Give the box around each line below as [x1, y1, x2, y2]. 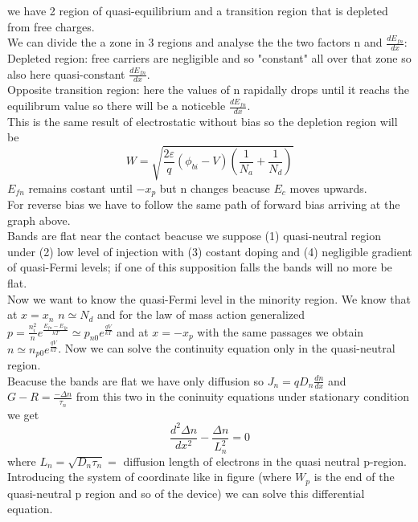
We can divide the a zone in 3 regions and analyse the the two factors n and [7, 34, 383, 51]
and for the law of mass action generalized [97, 306, 305, 323]
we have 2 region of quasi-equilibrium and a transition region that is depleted [7, 2, 388, 18]
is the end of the [313, 468, 395, 485]
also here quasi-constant [7, 65, 125, 82]
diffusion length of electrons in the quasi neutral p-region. [123, 452, 407, 469]
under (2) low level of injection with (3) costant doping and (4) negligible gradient [7, 243, 412, 259]
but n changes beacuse [159, 179, 270, 196]
